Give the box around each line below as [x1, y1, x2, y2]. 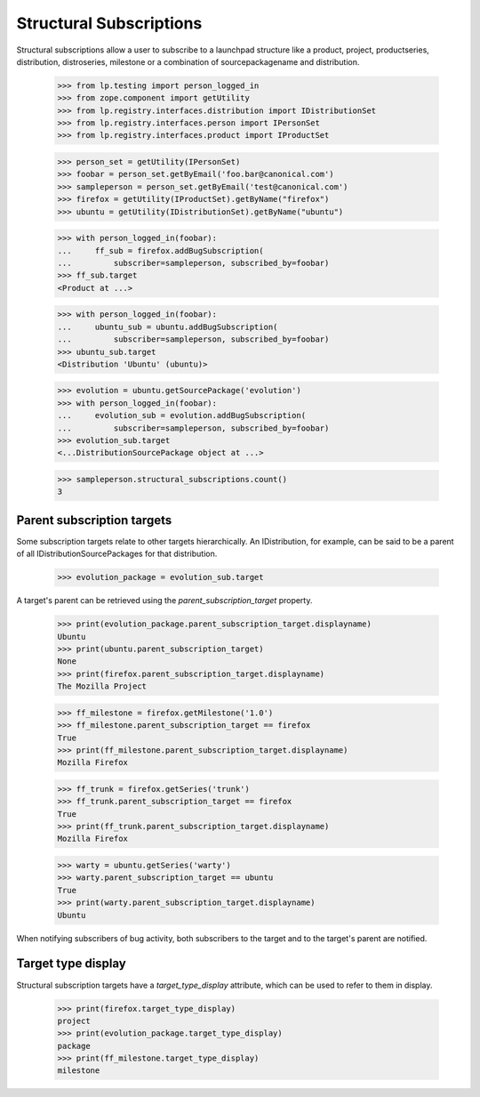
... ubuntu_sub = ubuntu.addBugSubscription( [57, 321, 278, 332]
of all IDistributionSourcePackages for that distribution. [16, 548, 218, 560]
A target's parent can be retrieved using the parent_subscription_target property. [16, 595, 313, 606]
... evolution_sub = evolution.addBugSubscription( [57, 410, 307, 421]
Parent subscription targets [16, 512, 172, 528]
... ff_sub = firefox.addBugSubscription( [57, 246, 264, 255]
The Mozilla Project [57, 682, 147, 691]
